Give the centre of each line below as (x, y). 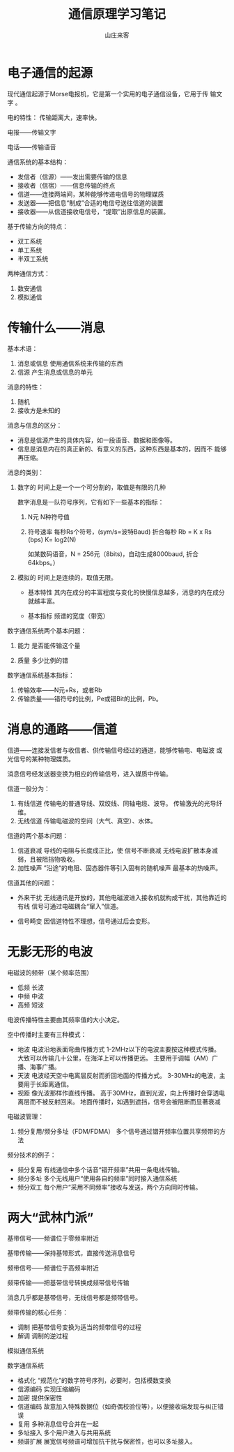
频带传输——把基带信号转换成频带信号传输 (68, 1283)
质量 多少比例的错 (42, 660)
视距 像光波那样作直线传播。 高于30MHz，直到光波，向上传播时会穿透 (118, 1093)
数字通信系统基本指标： (41, 675)
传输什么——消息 (56, 328)
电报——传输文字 (32, 132)
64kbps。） (43, 562)
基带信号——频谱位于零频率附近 (53, 1238)
